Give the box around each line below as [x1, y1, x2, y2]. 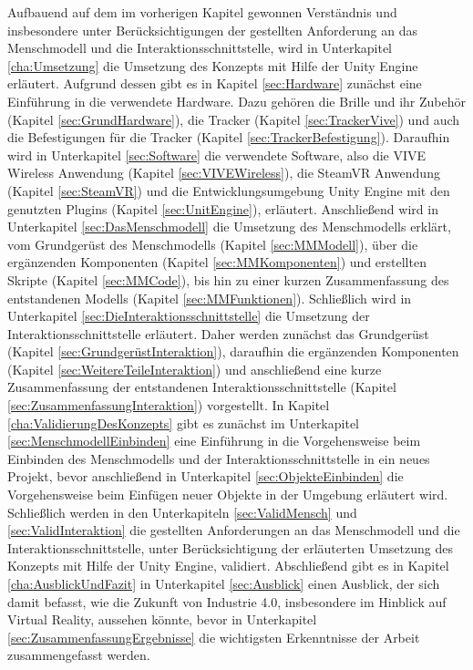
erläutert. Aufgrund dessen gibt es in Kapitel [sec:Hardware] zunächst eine [7, 74, 422, 93]
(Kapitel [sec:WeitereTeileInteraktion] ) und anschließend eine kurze [7, 359, 382, 378]
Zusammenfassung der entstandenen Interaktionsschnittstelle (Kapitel [7, 377, 396, 397]
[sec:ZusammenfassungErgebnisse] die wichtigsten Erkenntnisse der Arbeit [7, 627, 420, 646]
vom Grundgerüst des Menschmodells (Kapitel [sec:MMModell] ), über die [7, 234, 418, 253]
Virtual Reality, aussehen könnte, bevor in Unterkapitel [7, 610, 317, 629]
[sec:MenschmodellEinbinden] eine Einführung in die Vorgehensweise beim [7, 431, 421, 450]
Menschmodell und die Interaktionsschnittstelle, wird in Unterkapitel [7, 38, 393, 57]
